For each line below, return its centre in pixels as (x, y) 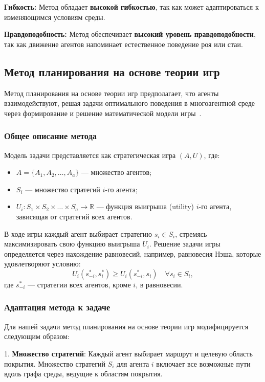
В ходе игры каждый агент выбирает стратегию (78, 233)
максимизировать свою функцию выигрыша (72, 244)
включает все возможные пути (203, 363)
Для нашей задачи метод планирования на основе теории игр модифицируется (126, 326)
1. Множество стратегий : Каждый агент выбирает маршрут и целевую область (128, 353)
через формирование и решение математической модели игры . (103, 113)
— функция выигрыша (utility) (145, 206)
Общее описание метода (50, 136)
